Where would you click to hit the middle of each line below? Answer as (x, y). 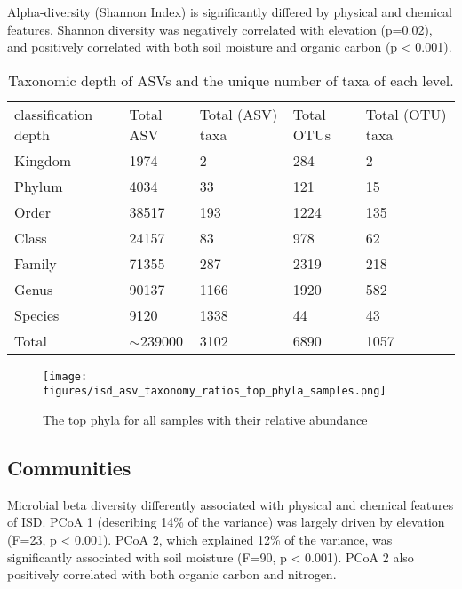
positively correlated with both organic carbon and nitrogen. (172, 574)
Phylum (39, 186)
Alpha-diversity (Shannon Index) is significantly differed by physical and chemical (230, 12)
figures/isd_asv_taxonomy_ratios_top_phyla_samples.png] (215, 391)
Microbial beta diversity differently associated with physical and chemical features (231, 504)
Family (36, 263)
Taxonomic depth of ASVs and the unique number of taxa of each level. (231, 80)
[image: (65, 376)
